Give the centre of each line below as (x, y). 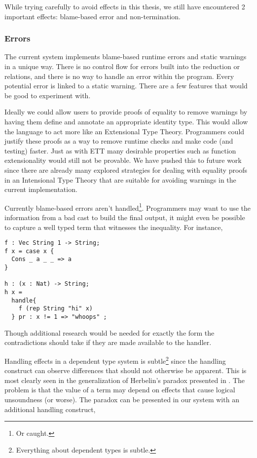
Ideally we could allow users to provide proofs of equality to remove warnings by (126, 112)
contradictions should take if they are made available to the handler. (108, 342)
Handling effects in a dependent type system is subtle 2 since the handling (115, 360)
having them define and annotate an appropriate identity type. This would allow (126, 121)
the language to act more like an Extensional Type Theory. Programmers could (125, 131)
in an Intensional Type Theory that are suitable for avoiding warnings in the (120, 179)
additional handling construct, (50, 409)
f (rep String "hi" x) (55, 309)
